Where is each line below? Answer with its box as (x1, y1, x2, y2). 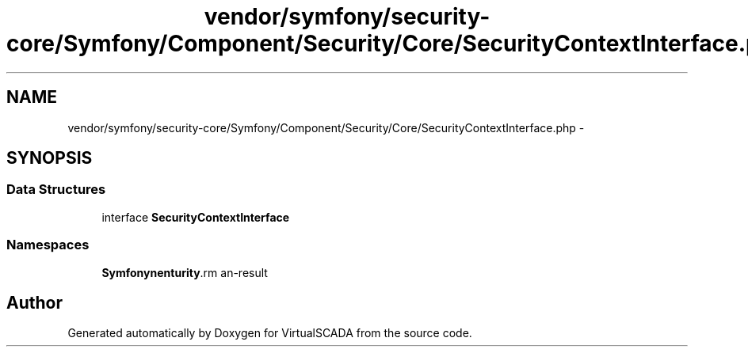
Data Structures (6, 181, 106, 198)
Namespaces (6, 237, 90, 253)
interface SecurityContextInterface (101, 210, 290, 224)
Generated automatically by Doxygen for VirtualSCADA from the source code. (67, 326, 472, 340)
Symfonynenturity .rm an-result (101, 265, 268, 279)
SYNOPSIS (6, 148, 93, 169)
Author (6, 292, 63, 313)
